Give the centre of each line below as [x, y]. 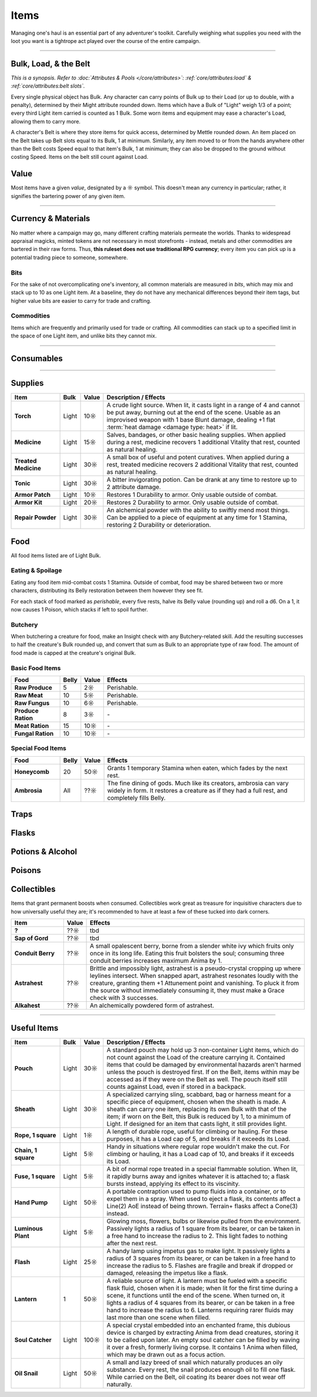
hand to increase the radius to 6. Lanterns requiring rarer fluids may [200, 1310]
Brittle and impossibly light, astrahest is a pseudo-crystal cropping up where [195, 968]
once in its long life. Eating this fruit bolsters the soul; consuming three [187, 954]
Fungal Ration [34, 733]
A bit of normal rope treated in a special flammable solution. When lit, [202, 1169]
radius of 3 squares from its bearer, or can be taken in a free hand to [201, 1258]
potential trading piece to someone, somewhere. [70, 257]
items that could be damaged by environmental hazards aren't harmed [204, 1064]
